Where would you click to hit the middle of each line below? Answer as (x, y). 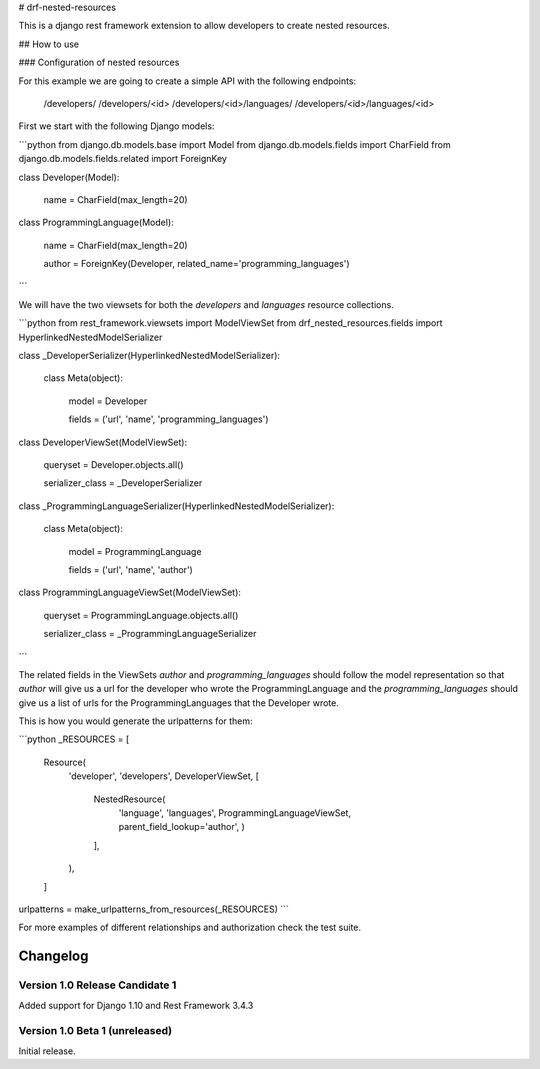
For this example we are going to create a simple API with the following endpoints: (187, 81)
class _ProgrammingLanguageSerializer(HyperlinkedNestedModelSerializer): (176, 506)
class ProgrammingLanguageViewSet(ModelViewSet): (130, 592)
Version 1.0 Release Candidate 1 (97, 985)
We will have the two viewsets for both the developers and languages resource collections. (206, 304)
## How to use (49, 44)
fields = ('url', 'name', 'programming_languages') (168, 419)
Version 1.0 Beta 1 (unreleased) (95, 1031)
